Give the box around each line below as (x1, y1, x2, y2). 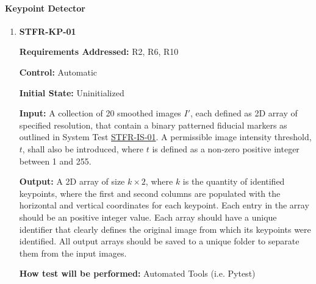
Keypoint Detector (5, 1, 85, 14)
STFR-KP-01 (19, 24, 76, 37)
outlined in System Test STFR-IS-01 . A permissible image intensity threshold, (19, 130, 312, 143)
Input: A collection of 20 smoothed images (19, 107, 181, 119)
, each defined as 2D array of (190, 107, 298, 119)
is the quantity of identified (182, 175, 285, 188)
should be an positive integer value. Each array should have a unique (19, 210, 277, 223)
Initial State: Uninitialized (19, 86, 124, 99)
